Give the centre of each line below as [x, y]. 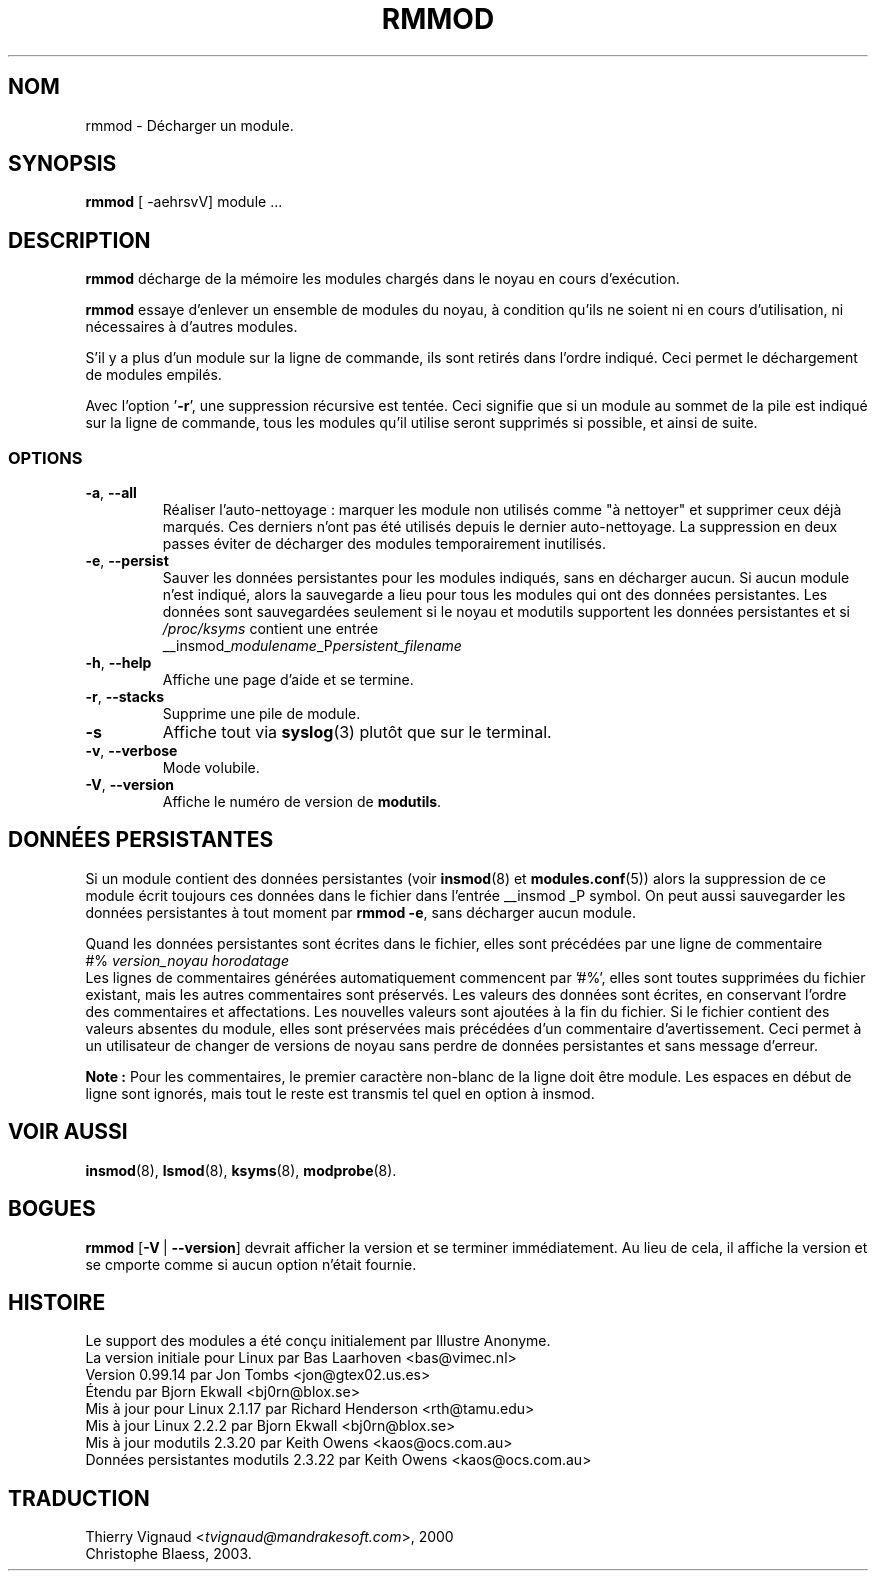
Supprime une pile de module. [261, 714]
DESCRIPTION [79, 240]
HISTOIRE [57, 1302]
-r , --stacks [125, 697]
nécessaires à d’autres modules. [191, 327]
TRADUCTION [79, 1498]
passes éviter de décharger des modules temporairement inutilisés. [384, 544]
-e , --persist [127, 561]
